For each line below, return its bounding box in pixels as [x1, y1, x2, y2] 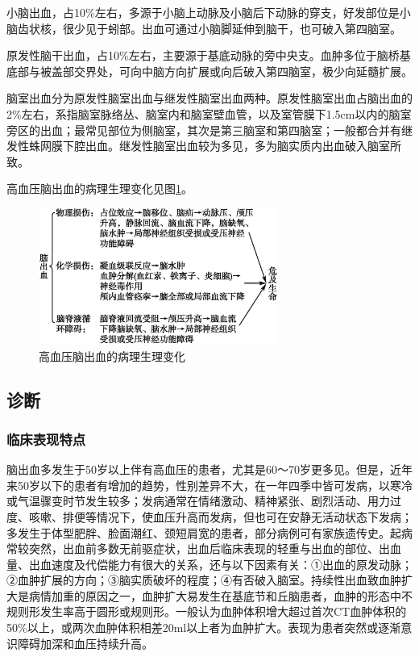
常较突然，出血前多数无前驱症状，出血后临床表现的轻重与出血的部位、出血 [6, 540, 401, 557]
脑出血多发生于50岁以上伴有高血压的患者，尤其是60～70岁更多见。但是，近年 [6, 461, 413, 478]
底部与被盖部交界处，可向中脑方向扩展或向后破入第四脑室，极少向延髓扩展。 [6, 62, 413, 79]
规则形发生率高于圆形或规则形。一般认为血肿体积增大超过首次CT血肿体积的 [6, 603, 407, 620]
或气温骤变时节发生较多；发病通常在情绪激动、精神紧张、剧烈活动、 [6, 492, 367, 509]
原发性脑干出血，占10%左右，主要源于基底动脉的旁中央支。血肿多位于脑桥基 [6, 47, 411, 64]
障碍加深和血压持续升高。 [17, 634, 153, 651]
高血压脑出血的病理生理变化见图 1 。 [6, 180, 193, 197]
